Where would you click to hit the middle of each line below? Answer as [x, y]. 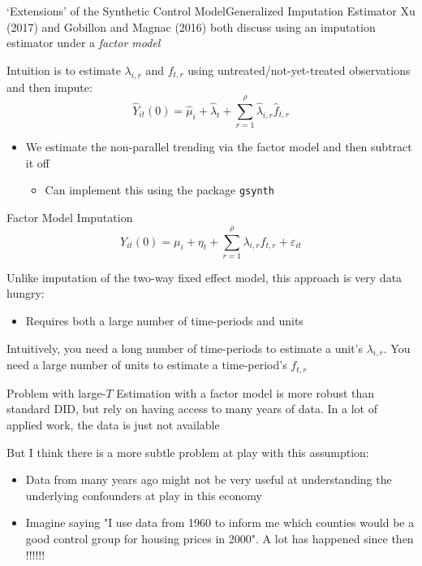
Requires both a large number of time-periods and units [164, 321]
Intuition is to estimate [64, 70]
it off [37, 162]
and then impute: [50, 87]
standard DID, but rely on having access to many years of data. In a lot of [192, 409]
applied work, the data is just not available [113, 425]
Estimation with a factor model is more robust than [245, 392]
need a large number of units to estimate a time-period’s [147, 365]
